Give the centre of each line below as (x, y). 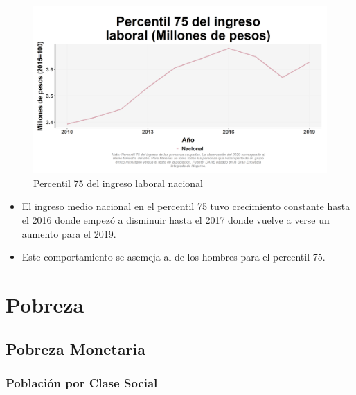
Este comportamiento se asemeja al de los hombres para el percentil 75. (173, 257)
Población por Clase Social (82, 382)
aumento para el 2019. (69, 233)
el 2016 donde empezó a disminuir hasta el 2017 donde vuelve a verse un (176, 220)
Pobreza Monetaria (75, 348)
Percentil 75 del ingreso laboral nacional (118, 183)
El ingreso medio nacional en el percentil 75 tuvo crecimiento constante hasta (186, 206)
